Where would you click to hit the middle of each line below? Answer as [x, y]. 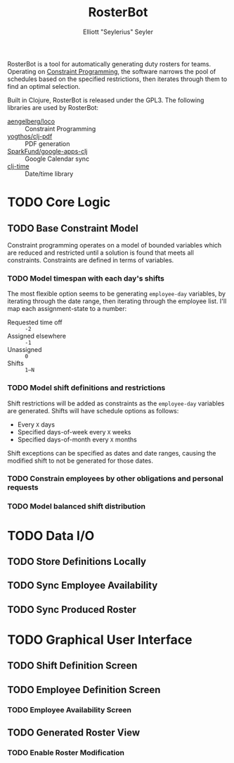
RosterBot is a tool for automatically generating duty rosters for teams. [109, 63]
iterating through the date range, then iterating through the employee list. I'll [117, 301]
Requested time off [35, 322]
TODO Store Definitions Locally [77, 561]
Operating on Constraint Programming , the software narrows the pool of [112, 71]
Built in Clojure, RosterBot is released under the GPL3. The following [106, 100]
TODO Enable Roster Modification [66, 752]
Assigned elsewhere [37, 336]
